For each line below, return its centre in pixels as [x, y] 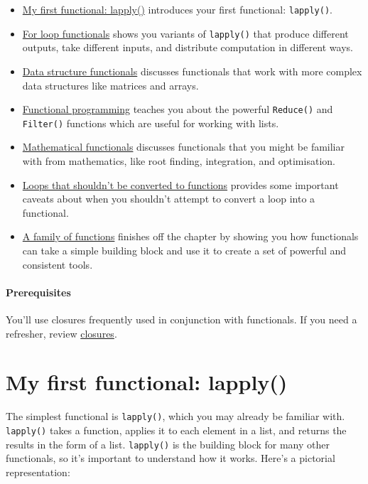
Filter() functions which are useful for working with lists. [151, 123]
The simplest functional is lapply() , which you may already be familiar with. [175, 416]
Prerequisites [38, 292]
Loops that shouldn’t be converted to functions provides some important [180, 184]
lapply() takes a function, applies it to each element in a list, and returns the [176, 430]
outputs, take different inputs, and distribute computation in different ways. [188, 47]
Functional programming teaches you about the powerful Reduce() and [178, 109]
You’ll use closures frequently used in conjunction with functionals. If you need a [182, 319]
